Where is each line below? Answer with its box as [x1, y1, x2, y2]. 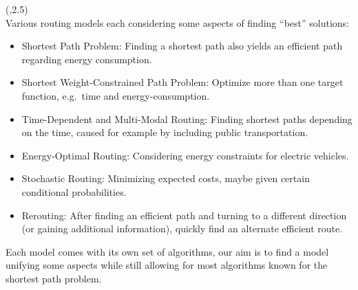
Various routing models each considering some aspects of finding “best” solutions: [6, 15, 349, 30]
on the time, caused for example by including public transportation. [21, 125, 308, 140]
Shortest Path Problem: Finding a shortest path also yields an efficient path [21, 38, 343, 53]
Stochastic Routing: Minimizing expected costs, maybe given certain [21, 171, 310, 186]
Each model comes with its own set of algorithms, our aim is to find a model [6, 244, 329, 258]
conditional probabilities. [21, 184, 127, 199]
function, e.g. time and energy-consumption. [21, 88, 210, 102]
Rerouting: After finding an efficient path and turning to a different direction [21, 208, 347, 222]
